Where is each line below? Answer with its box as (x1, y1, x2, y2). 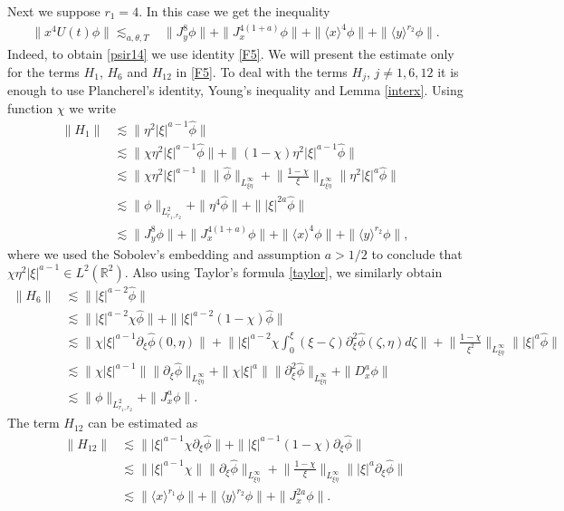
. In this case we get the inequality (139, 2, 330, 20)
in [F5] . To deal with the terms (176, 62, 348, 81)
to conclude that (371, 245, 463, 264)
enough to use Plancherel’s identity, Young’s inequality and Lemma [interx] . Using (7, 81, 464, 100)
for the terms (7, 62, 80, 81)
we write (69, 98, 117, 117)
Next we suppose (7, 2, 100, 20)
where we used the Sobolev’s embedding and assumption (7, 245, 321, 264)
